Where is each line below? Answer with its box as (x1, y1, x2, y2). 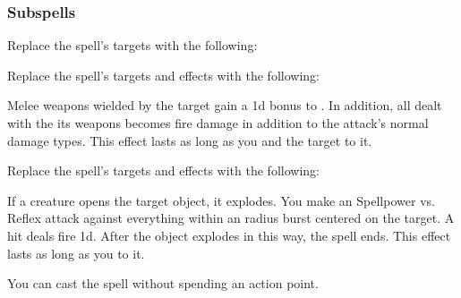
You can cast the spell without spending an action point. (7, 274, 319, 293)
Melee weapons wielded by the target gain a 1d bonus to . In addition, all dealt (7, 96, 442, 115)
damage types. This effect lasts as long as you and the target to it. (7, 131, 372, 149)
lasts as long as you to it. (7, 243, 145, 262)
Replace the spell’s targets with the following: (7, 36, 258, 55)
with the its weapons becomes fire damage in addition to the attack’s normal (7, 114, 429, 132)
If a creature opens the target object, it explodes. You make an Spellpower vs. (7, 191, 435, 209)
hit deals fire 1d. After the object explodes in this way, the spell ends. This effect (7, 226, 451, 244)
